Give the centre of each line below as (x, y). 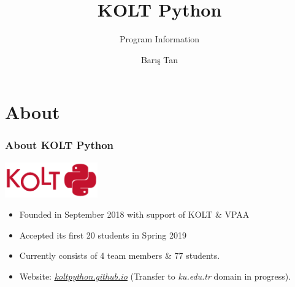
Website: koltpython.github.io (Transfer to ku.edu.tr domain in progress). (155, 276)
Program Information (159, 39)
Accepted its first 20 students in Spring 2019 (103, 235)
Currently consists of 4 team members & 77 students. (120, 255)
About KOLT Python (59, 145)
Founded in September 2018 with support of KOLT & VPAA (134, 214)
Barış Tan (159, 59)
